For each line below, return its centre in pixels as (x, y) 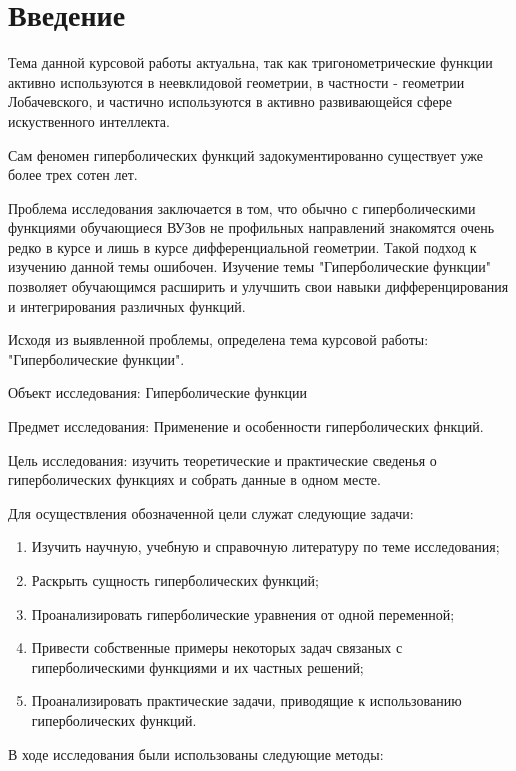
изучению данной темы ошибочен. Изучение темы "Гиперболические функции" (250, 266)
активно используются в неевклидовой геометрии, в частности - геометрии (236, 81)
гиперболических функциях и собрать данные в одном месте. (194, 479)
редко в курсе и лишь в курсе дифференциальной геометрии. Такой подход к (242, 246)
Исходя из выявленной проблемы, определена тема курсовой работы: (218, 339)
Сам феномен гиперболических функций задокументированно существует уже (246, 154)
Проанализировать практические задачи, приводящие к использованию (246, 700)
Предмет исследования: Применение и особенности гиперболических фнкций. (246, 426)
